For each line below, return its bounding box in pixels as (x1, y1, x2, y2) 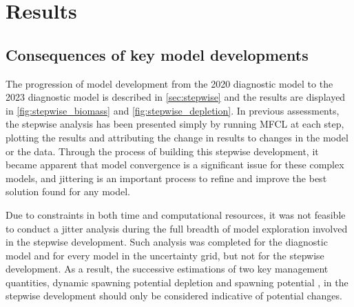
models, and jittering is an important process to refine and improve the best (6, 170, 327, 185)
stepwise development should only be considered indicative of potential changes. (6, 288, 342, 303)
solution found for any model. (6, 184, 130, 199)
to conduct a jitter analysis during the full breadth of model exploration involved (6, 221, 348, 235)
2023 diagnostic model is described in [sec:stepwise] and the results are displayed (6, 90, 346, 104)
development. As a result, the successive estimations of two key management (6, 261, 329, 276)
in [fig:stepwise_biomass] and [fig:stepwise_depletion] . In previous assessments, (6, 103, 340, 117)
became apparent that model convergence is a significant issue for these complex (6, 157, 344, 172)
